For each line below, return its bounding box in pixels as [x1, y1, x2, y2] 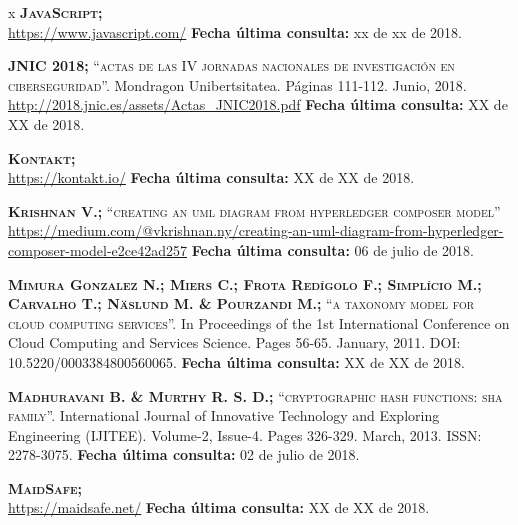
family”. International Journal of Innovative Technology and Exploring [8, 405, 440, 426]
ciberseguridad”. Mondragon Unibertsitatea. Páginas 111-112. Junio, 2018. [8, 74, 467, 95]
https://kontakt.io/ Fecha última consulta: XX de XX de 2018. [8, 167, 415, 188]
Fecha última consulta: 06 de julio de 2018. [191, 239, 474, 260]
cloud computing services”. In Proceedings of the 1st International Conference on [8, 312, 510, 333]
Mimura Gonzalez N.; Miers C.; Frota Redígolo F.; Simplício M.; [8, 273, 482, 294]
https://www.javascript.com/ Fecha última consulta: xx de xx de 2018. [8, 21, 462, 42]
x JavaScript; [8, 2, 103, 22]
